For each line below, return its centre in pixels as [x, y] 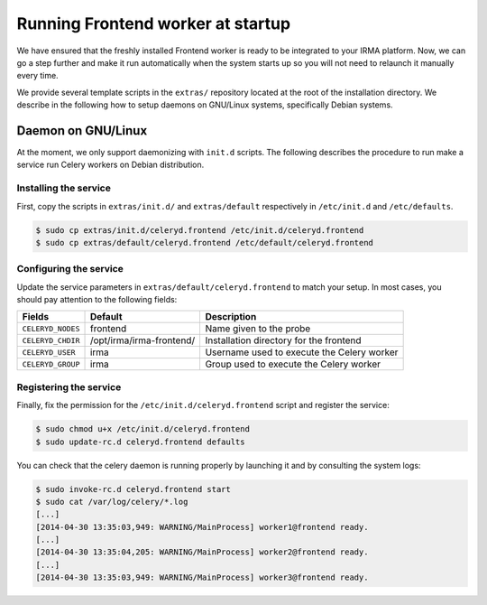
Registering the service [69, 386]
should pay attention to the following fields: [97, 300]
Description [231, 317]
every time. [37, 76]
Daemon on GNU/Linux [82, 130]
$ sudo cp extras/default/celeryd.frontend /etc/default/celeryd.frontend [205, 242]
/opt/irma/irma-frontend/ [142, 340]
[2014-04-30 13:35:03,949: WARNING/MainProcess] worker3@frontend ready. [202, 577]
